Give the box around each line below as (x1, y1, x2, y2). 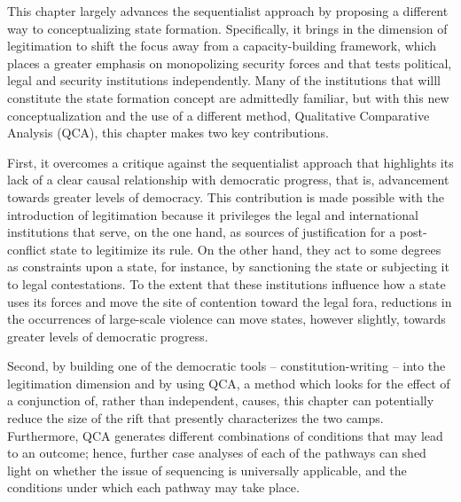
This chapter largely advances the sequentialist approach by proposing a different (7, 2, 449, 20)
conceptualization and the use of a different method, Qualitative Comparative (7, 106, 430, 124)
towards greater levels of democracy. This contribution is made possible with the (7, 187, 444, 206)
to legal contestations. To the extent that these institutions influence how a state (7, 274, 446, 293)
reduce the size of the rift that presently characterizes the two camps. (7, 409, 384, 427)
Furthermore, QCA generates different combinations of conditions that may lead (7, 426, 443, 444)
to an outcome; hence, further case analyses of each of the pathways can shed (7, 443, 426, 462)
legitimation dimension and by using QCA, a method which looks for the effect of (7, 373, 450, 392)
